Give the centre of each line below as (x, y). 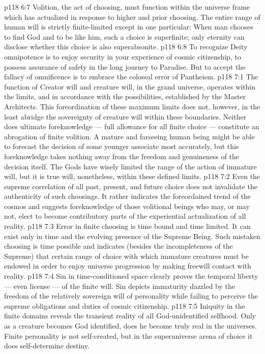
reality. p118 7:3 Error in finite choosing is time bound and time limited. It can (127, 226)
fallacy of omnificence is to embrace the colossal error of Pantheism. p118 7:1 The (131, 77)
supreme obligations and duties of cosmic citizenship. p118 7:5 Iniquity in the (125, 305)
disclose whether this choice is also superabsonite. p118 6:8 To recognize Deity (126, 47)
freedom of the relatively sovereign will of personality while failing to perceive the (131, 296)
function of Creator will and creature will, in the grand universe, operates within (130, 86)
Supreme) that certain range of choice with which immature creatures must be (126, 256)
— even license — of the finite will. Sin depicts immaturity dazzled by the (120, 286)
